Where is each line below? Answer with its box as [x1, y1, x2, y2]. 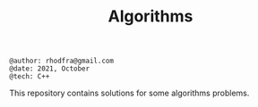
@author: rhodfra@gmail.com [9, 56, 115, 66]
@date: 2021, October [9, 64, 90, 73]
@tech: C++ [9, 72, 50, 81]
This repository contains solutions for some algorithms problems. [9, 87, 250, 99]
